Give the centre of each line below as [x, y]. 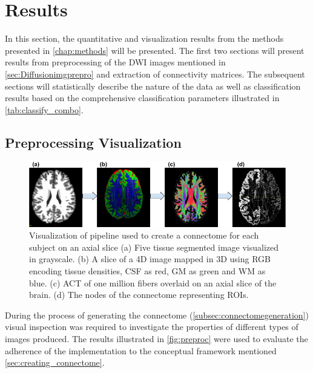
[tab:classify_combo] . [44, 109]
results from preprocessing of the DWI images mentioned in [115, 62]
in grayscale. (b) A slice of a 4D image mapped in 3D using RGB [150, 259]
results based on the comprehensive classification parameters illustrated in [142, 98]
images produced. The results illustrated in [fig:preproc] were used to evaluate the [156, 338]
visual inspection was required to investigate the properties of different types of [152, 327]
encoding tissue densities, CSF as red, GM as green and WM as [147, 271]
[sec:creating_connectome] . [55, 362]
